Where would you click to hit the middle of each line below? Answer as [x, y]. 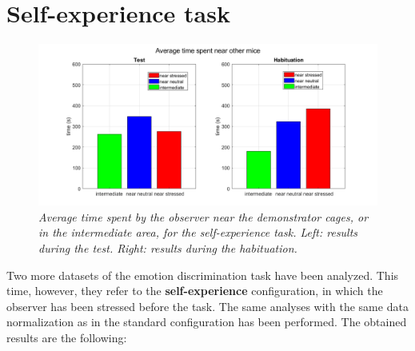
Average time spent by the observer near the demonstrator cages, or [204, 216]
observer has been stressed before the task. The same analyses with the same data [207, 306]
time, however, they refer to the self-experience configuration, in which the [195, 291]
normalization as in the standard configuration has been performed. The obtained [207, 322]
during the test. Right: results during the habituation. [168, 247]
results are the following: [67, 337]
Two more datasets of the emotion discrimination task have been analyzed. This [203, 275]
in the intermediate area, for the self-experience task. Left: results [198, 232]
